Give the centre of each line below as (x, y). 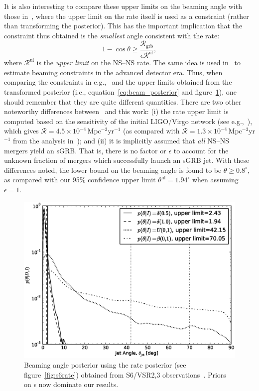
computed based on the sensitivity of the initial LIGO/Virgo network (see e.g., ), (128, 121)
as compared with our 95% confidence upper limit (80, 180)
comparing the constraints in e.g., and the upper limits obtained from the (118, 82)
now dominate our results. (78, 384)
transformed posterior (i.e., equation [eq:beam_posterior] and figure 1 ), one (120, 91)
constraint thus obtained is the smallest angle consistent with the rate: (112, 35)
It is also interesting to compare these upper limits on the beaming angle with (123, 6)
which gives (21, 131)
